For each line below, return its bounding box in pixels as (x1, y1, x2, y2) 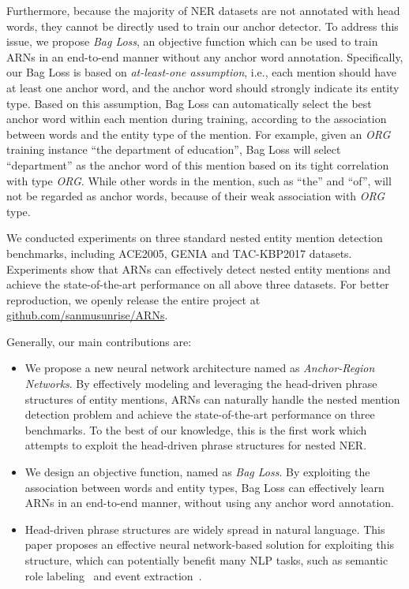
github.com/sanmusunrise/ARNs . (6, 307, 168, 323)
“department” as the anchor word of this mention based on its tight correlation (6, 156, 389, 173)
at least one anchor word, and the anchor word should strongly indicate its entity (6, 79, 400, 95)
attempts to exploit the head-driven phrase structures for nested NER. (24, 437, 367, 453)
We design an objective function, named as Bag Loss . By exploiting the (24, 464, 370, 480)
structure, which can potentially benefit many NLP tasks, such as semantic (24, 552, 388, 568)
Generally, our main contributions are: (6, 333, 192, 349)
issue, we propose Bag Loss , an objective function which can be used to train (6, 33, 378, 50)
